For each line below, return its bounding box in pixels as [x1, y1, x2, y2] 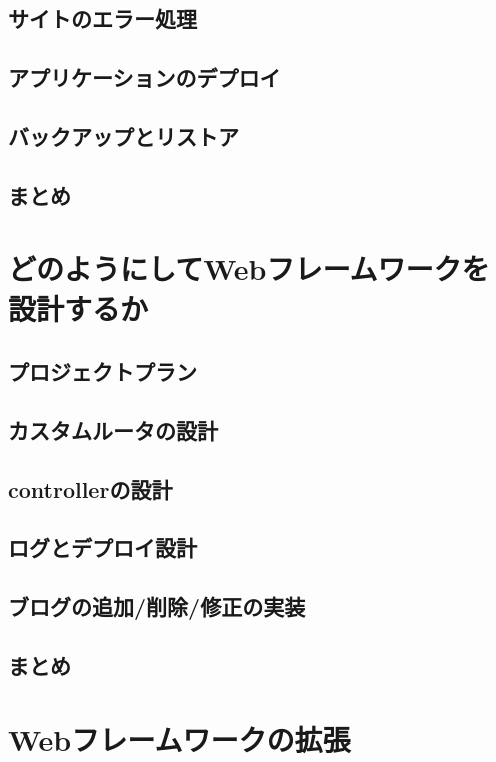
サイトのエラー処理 [8, 3, 197, 34]
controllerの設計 [8, 473, 173, 504]
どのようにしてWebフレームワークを [8, 248, 490, 289]
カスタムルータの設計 [8, 414, 218, 445]
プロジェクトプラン [8, 356, 197, 387]
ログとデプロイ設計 [8, 532, 197, 563]
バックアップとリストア [8, 120, 239, 151]
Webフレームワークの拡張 [8, 718, 351, 759]
